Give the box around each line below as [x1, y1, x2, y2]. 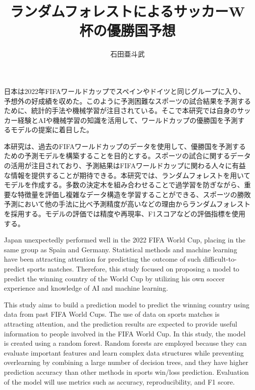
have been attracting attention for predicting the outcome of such [4, 254, 201, 264]
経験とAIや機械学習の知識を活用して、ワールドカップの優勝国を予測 [17, 115, 238, 125]
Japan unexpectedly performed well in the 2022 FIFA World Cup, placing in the [4, 235, 246, 245]
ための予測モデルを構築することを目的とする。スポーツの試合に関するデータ [4, 150, 251, 161]
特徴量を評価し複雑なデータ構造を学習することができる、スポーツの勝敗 [17, 189, 251, 199]
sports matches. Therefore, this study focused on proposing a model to [27, 264, 239, 273]
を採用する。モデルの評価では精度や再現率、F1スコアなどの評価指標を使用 [4, 209, 246, 219]
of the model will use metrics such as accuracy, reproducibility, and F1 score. [4, 376, 235, 387]
